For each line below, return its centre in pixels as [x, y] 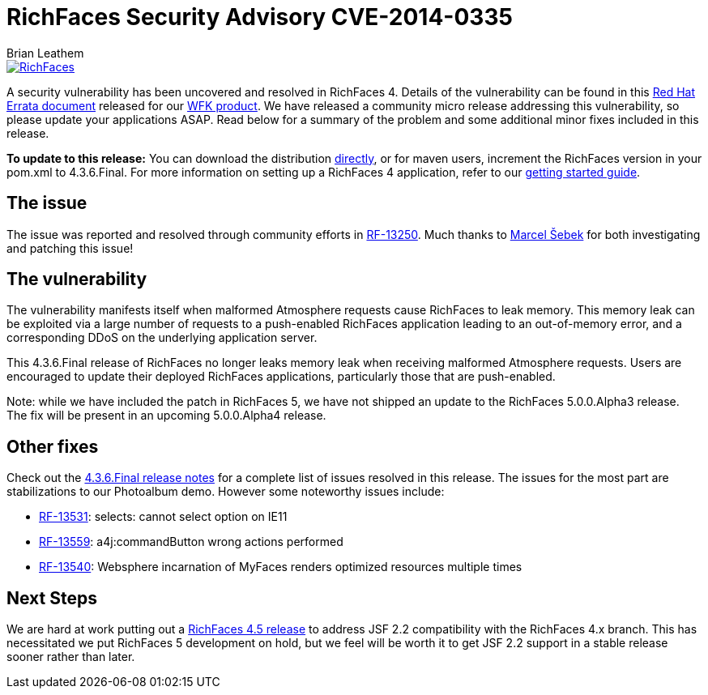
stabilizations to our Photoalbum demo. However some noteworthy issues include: [226, 492]
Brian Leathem [45, 53]
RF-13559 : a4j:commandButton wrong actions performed [191, 542]
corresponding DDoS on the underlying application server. [162, 338]
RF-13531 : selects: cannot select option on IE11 [163, 517]
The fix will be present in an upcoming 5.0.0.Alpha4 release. [166, 416]
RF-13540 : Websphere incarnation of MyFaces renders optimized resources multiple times [281, 567]
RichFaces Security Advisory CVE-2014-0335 [260, 17]
